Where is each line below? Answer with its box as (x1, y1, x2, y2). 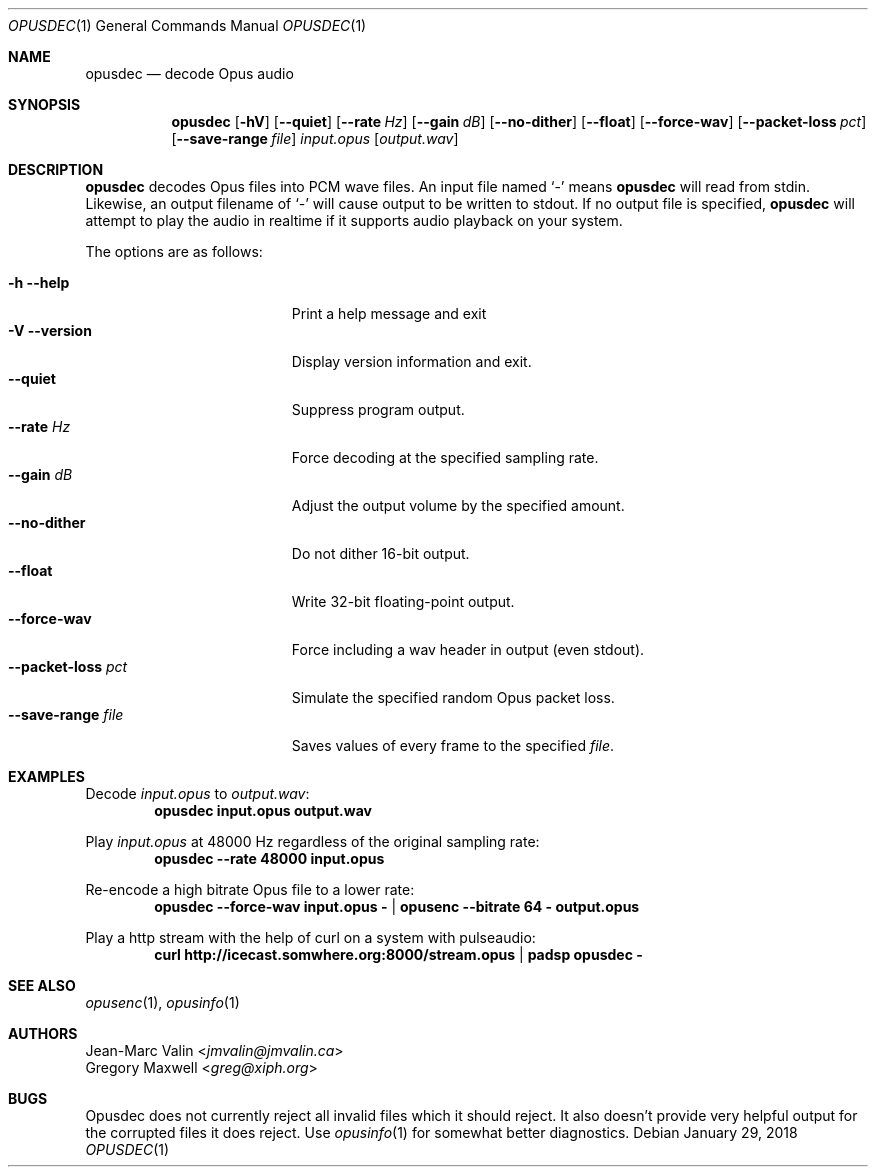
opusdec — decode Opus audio (85, 65, 294, 82)
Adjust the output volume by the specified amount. (291, 497, 625, 514)
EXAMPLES (8, 768, 85, 785)
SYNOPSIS (8, 96, 81, 113)
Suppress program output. (291, 401, 465, 418)
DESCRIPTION (8, 161, 104, 178)
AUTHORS (8, 1025, 78, 1042)
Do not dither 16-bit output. (291, 545, 470, 562)
